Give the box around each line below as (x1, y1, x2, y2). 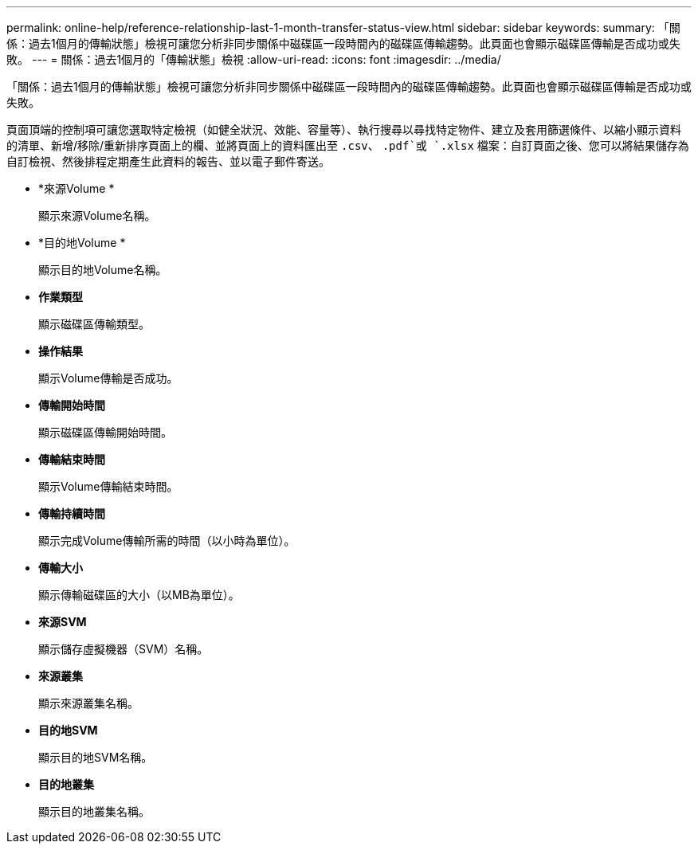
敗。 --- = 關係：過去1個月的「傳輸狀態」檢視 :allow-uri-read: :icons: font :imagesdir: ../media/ (6, 53, 501, 66)
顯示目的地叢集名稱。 (38, 805, 150, 818)
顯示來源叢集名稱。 (38, 696, 139, 710)
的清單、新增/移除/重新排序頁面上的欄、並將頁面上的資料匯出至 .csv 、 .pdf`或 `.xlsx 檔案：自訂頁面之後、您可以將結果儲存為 (6, 139, 689, 152)
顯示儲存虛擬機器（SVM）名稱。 (38, 642, 209, 656)
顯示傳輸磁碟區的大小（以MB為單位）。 (38, 588, 240, 601)
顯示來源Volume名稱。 (38, 209, 156, 222)
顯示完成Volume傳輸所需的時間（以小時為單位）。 (38, 534, 296, 547)
